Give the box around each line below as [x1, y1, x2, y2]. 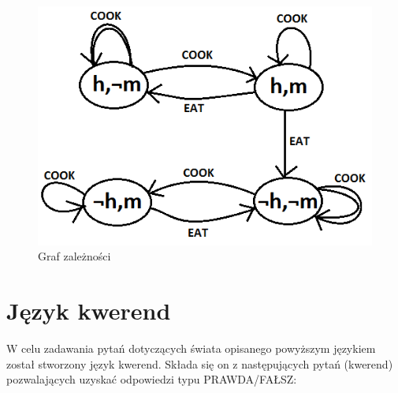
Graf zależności [38, 248, 111, 264]
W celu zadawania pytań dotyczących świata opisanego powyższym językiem [6, 340, 376, 357]
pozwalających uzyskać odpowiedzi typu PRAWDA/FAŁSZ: [6, 371, 297, 387]
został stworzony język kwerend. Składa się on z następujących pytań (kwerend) [6, 355, 393, 372]
